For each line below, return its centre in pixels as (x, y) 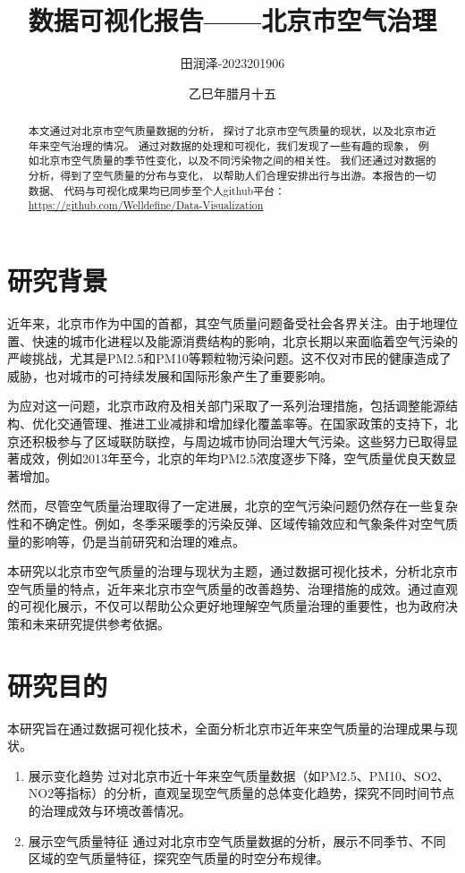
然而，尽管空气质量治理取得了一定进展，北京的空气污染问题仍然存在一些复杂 (232, 506)
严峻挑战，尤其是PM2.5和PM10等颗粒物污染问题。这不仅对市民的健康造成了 (229, 358)
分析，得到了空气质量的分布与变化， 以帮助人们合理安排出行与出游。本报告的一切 (232, 176)
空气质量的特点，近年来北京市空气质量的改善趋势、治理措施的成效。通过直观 (232, 588)
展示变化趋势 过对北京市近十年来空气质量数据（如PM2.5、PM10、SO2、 (239, 775)
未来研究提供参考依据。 (101, 623)
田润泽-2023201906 (232, 63)
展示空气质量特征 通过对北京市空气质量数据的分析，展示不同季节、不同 (237, 840)
